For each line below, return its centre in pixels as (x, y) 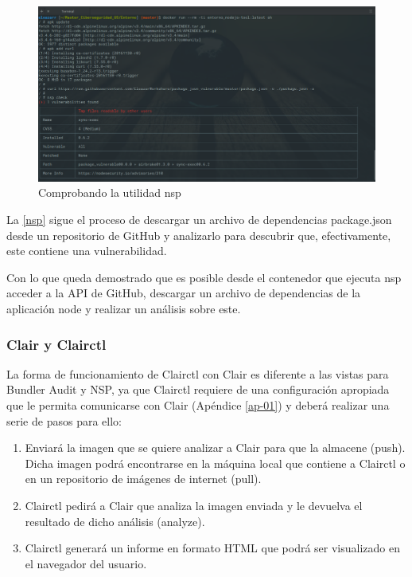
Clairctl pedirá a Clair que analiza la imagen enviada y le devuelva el (194, 505)
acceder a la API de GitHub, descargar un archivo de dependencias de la (184, 293)
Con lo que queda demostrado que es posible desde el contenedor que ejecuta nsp (204, 277)
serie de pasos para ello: (64, 420)
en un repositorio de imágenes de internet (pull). (143, 479)
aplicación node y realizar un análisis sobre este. (124, 309)
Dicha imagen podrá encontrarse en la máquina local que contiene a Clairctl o (215, 463)
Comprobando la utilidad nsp (110, 192)
